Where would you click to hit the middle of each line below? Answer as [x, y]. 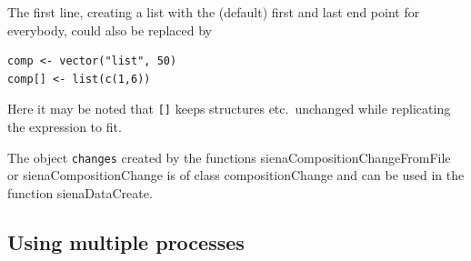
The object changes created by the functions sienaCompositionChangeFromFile [229, 157]
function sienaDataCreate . [80, 192]
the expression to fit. [65, 127]
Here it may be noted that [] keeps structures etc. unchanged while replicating [229, 109]
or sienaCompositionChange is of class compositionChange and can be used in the [236, 175]
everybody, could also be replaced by [110, 30]
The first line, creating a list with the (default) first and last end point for [214, 12]
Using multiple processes [126, 241]
